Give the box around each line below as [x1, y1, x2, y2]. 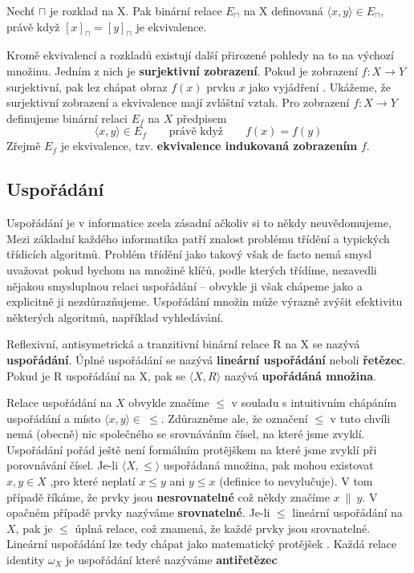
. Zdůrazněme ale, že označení [160, 409, 308, 426]
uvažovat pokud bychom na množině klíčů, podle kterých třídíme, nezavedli [6, 261, 377, 278]
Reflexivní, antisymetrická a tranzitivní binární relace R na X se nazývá [6, 335, 360, 352]
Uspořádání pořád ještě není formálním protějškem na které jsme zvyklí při [6, 441, 377, 457]
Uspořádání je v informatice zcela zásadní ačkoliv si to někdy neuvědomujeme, [6, 214, 392, 231]
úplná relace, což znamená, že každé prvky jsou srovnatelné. [75, 519, 371, 536]
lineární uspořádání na [292, 504, 403, 521]
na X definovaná [243, 2, 323, 18]
